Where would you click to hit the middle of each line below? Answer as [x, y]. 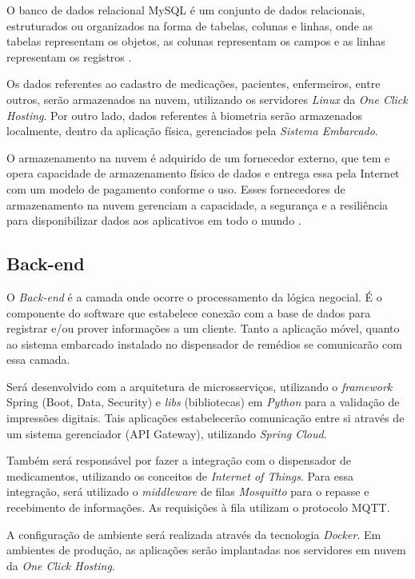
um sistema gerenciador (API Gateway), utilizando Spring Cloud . [167, 433]
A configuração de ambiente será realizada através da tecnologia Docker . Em [194, 534]
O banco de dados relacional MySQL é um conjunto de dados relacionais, [186, 10]
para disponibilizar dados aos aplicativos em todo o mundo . [154, 220]
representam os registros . [69, 56]
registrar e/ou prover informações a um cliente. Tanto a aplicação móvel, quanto [203, 328]
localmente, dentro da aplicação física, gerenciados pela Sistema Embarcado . [192, 131]
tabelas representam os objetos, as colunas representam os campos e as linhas [196, 41]
